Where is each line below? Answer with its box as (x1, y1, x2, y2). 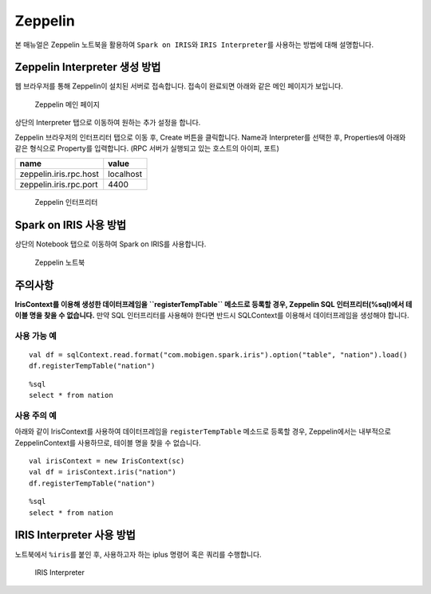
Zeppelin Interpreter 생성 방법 (14, 61, 161, 74)
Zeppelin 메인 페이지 (34, 100, 100, 109)
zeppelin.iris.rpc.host (19, 168, 99, 179)
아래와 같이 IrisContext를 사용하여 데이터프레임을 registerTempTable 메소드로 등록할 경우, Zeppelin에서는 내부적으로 (14, 427, 391, 436)
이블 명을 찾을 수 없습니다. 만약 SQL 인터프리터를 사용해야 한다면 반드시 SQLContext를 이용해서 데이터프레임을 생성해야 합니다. (14, 311, 410, 320)
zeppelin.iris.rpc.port (19, 179, 99, 191)
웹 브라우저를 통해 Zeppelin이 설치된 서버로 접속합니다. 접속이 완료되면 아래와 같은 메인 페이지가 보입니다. (14, 81, 343, 91)
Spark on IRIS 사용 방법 (14, 218, 127, 232)
